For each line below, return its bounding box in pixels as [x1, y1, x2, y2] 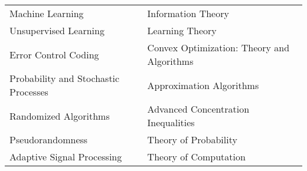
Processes [9, 85, 48, 98]
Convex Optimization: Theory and [147, 41, 290, 54]
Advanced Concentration [147, 102, 250, 116]
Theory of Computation [147, 150, 246, 163]
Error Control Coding [9, 47, 99, 61]
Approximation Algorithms [147, 78, 259, 92]
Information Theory [147, 6, 229, 20]
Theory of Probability [147, 133, 237, 146]
